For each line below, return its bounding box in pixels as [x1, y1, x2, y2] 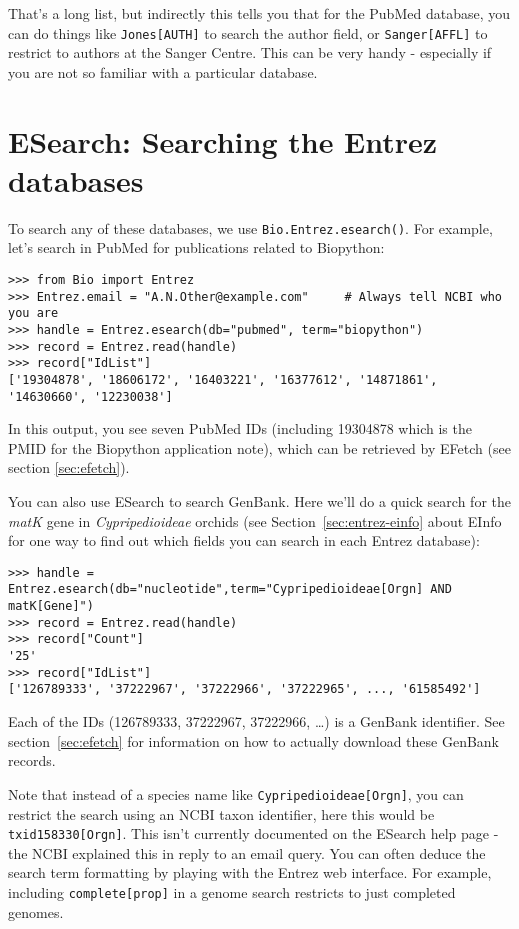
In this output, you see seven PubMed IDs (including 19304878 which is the [8, 418, 472, 439]
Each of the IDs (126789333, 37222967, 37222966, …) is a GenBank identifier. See [8, 711, 505, 732]
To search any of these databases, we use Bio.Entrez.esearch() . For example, [8, 217, 493, 238]
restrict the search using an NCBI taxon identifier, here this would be [8, 803, 435, 824]
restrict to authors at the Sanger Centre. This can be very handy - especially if [8, 42, 492, 63]
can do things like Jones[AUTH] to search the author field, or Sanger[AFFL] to [8, 22, 488, 43]
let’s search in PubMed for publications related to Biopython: [8, 237, 385, 258]
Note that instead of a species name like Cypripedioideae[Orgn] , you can [8, 783, 464, 804]
